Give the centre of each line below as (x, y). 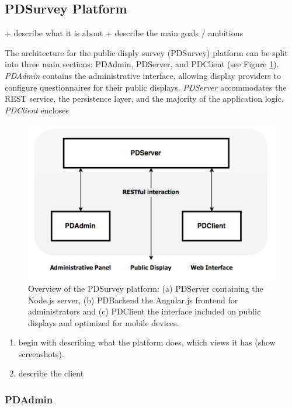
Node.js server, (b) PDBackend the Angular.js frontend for (133, 300)
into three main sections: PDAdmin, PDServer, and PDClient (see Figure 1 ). (142, 64)
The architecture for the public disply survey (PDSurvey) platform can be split (146, 52)
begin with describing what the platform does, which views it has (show (147, 342)
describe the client (51, 373)
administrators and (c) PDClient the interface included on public (145, 311)
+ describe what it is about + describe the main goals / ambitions (124, 33)
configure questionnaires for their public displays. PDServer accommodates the (146, 87)
